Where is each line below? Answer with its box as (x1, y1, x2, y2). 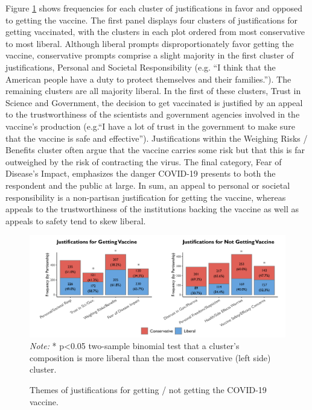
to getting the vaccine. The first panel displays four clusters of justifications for (5, 13, 298, 26)
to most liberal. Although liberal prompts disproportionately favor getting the (5, 37, 294, 49)
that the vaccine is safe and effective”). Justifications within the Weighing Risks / (5, 131, 308, 144)
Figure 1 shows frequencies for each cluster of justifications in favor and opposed (5, 2, 303, 14)
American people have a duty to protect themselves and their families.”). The (5, 72, 291, 85)
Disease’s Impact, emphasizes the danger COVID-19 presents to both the (5, 167, 276, 180)
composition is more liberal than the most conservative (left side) (30, 351, 271, 364)
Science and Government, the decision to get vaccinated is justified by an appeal (5, 96, 303, 109)
